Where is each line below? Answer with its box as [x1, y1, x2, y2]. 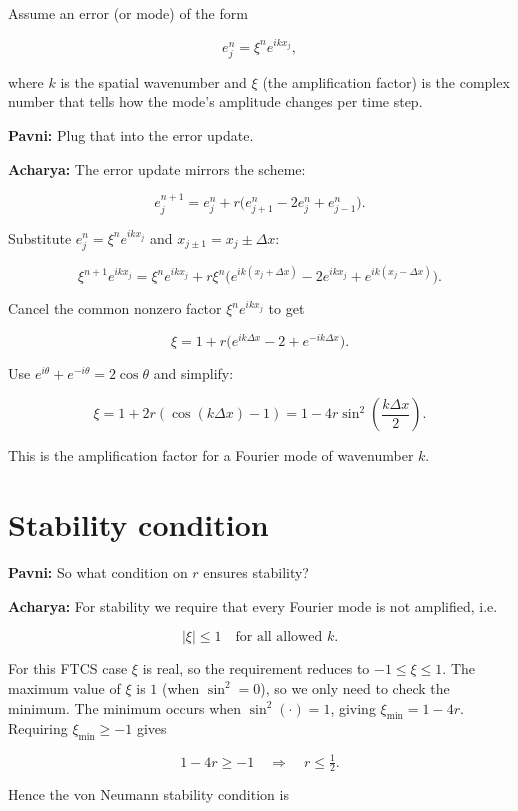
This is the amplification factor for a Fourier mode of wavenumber [8, 445, 414, 466]
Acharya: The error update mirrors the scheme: [8, 158, 306, 179]
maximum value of [8, 677, 121, 698]
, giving [330, 697, 376, 718]
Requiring [8, 718, 68, 739]
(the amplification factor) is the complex [262, 71, 510, 92]
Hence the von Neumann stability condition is [8, 784, 289, 805]
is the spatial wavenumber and [60, 71, 247, 92]
